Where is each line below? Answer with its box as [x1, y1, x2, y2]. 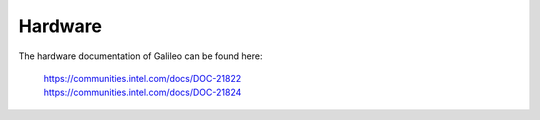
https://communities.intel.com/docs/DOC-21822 [43, 72, 242, 84]
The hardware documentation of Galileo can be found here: [18, 50, 263, 62]
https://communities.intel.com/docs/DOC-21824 [43, 86, 242, 99]
